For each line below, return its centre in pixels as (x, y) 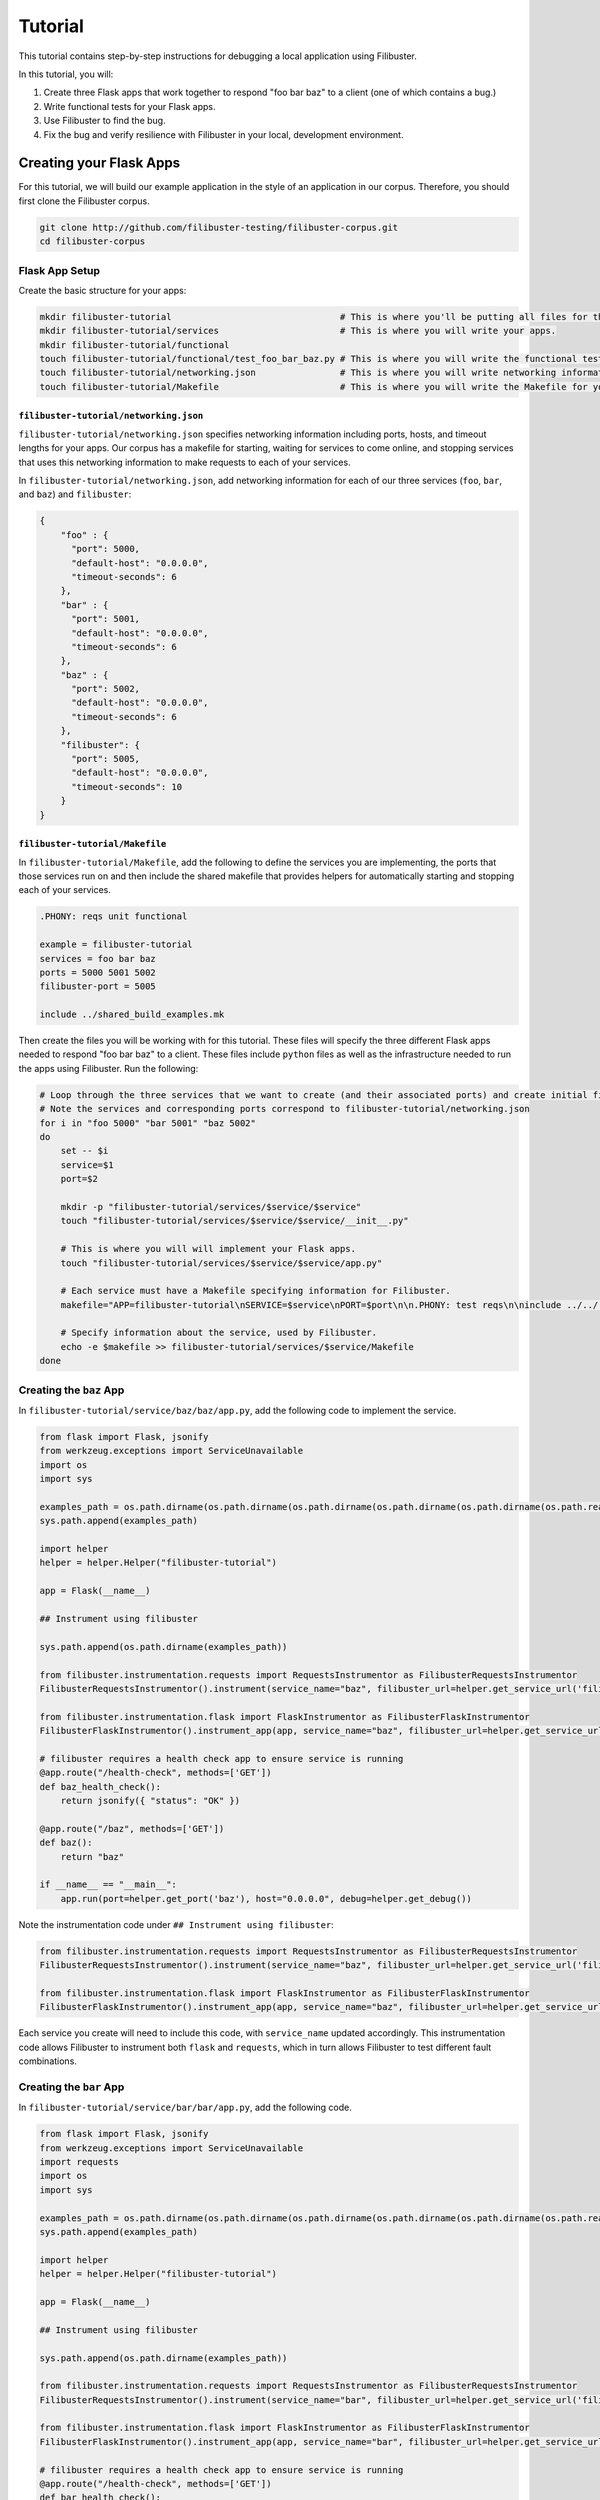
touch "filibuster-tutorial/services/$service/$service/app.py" (221, 1263)
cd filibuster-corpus (92, 241)
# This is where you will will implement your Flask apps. (208, 1249)
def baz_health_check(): (100, 1786)
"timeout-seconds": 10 (127, 786)
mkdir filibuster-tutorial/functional (134, 344)
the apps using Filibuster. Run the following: (108, 1068)
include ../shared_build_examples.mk (132, 1014)
